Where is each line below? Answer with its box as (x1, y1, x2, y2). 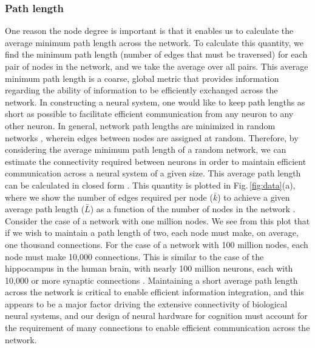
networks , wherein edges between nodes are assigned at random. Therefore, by (5, 131, 299, 144)
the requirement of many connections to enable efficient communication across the (5, 321, 310, 334)
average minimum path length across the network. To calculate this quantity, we (5, 36, 303, 49)
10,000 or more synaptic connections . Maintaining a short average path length (5, 273, 298, 286)
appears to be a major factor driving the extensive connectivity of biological (5, 297, 288, 310)
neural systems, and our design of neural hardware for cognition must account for (5, 309, 308, 322)
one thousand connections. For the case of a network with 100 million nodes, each (5, 238, 308, 250)
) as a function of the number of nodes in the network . (90, 202, 296, 215)
